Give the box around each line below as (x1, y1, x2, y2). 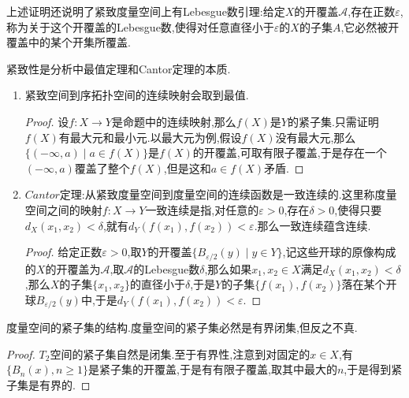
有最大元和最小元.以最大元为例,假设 (58, 128, 242, 145)
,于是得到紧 (344, 361, 403, 378)
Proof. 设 (24, 113, 69, 129)
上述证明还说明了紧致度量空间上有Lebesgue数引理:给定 (6, 3, 285, 19)
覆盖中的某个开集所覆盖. (6, 34, 131, 50)
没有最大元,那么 (275, 128, 356, 145)
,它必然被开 (340, 18, 400, 35)
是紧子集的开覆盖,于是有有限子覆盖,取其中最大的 (88, 361, 337, 378)
